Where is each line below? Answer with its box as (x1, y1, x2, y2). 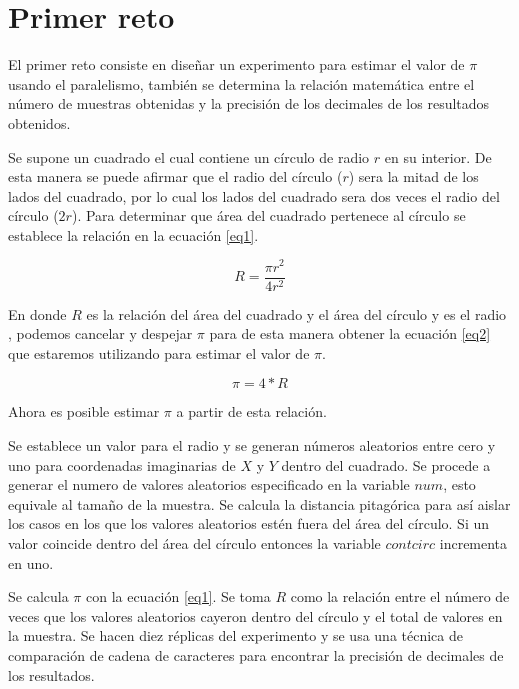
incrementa (439, 532, 508, 553)
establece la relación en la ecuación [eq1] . (8, 224, 259, 245)
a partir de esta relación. (176, 401, 327, 422)
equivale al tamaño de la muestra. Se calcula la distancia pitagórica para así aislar (8, 493, 511, 514)
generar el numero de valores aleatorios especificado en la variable (8, 474, 410, 495)
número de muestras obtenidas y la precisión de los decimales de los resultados (8, 93, 490, 114)
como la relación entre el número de (290, 586, 510, 607)
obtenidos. (8, 112, 71, 133)
